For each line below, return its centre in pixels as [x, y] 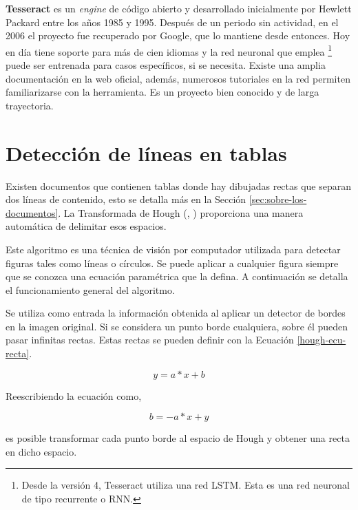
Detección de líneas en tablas [146, 152]
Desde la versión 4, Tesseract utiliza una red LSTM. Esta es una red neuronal [186, 485]
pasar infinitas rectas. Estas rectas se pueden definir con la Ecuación [150, 340]
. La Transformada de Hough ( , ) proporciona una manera [181, 212]
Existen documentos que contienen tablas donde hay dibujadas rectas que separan [179, 185]
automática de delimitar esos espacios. [86, 226]
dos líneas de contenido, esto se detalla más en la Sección [126, 199]
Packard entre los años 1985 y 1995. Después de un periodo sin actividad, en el [172, 22]
